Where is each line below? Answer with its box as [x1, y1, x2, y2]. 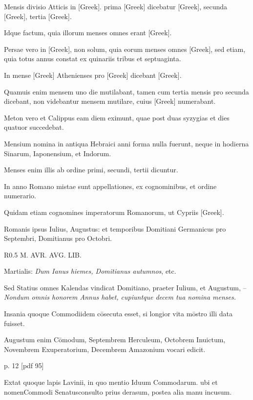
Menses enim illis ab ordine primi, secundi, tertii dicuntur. [4, 165, 178, 175]
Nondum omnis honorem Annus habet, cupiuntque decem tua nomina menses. [4, 292, 236, 302]
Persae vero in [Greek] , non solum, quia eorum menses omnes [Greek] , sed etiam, [4, 44, 246, 54]
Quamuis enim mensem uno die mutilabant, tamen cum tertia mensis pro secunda [4, 86, 249, 96]
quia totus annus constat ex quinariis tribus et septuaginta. [4, 53, 181, 64]
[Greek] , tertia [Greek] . [4, 11, 72, 21]
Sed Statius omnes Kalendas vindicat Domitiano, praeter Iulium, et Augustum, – [4, 282, 247, 292]
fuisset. [4, 318, 25, 328]
